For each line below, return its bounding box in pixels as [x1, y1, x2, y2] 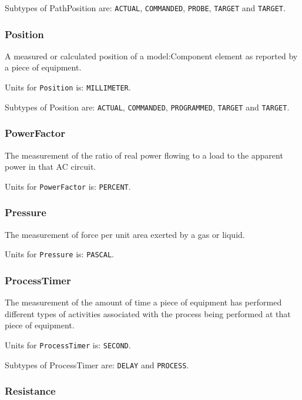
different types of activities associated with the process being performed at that [5, 307, 291, 320]
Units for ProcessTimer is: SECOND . [5, 338, 131, 351]
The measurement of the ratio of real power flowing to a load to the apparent [5, 149, 283, 161]
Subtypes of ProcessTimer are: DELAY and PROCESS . [5, 358, 189, 371]
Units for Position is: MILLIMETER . [5, 81, 131, 93]
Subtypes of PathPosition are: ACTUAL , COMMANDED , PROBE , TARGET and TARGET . [5, 2, 286, 14]
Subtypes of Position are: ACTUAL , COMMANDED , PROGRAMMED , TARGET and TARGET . [5, 100, 290, 113]
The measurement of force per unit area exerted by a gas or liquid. [5, 228, 245, 240]
